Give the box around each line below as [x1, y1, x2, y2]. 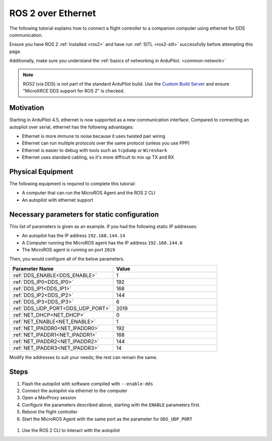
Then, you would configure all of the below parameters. [9, 256, 125, 262]
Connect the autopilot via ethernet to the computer [22, 388, 127, 394]
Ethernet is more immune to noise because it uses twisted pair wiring [22, 133, 166, 139]
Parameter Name [12, 265, 54, 272]
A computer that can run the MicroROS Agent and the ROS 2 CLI [22, 190, 156, 196]
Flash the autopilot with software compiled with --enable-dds [22, 381, 154, 387]
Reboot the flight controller [22, 409, 78, 415]
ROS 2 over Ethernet [9, 8, 96, 19]
